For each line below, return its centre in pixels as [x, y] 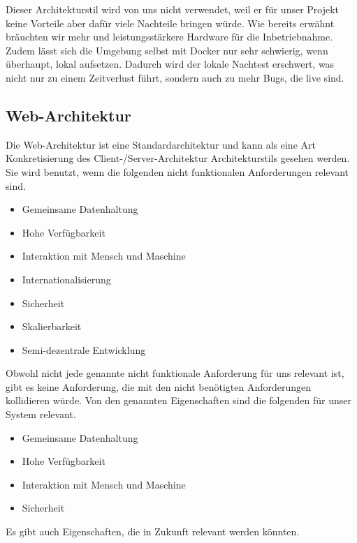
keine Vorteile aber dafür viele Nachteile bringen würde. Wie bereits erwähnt [170, 23]
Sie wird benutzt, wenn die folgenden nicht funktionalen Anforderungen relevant [177, 171]
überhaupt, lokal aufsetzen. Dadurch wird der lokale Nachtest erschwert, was [170, 64]
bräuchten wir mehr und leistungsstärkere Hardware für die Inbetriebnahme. [169, 37]
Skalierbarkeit [52, 326]
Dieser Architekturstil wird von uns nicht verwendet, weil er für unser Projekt [173, 9]
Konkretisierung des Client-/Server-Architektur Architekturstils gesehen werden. [178, 158]
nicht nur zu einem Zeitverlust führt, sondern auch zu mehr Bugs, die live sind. [175, 77]
